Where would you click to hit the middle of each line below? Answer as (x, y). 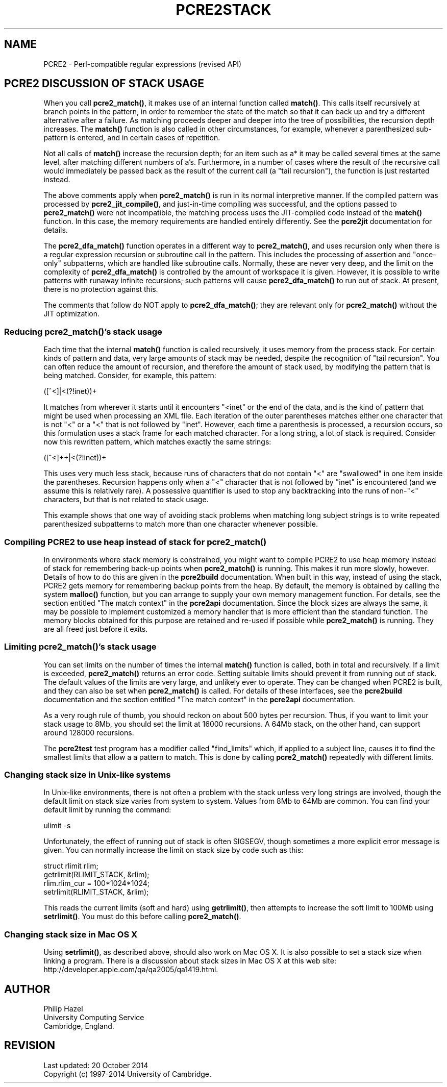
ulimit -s (57, 826)
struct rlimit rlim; (71, 866)
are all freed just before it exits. (96, 629)
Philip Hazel (63, 1009)
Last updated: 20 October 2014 (96, 1065)
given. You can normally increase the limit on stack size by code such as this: (173, 850)
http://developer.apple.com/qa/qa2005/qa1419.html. (131, 970)
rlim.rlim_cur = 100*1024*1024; (96, 883)
